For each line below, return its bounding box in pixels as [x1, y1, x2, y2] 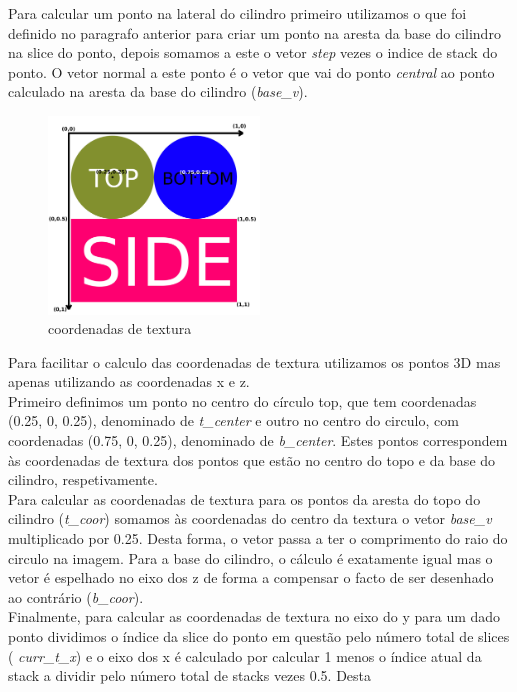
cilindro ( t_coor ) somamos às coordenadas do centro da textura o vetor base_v [8, 508, 492, 529]
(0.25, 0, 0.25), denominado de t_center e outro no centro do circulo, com [8, 410, 459, 431]
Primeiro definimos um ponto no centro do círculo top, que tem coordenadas [8, 390, 477, 411]
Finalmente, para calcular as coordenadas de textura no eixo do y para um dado [8, 606, 501, 627]
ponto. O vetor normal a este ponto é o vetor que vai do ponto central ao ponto [8, 61, 495, 82]
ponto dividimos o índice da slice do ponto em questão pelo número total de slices [8, 626, 510, 646]
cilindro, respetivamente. [8, 469, 158, 490]
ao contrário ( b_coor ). [8, 586, 144, 607]
